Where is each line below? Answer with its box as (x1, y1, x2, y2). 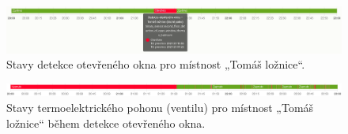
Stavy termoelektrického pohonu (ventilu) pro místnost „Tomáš (6, 99, 314, 115)
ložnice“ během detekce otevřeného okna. (6, 114, 206, 131)
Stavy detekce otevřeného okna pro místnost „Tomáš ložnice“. (6, 56, 305, 73)
